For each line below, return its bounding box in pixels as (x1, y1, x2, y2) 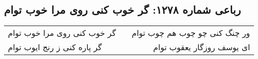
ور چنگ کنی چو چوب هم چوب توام (131, 27, 250, 39)
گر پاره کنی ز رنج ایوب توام (8, 41, 102, 53)
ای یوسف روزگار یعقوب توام (153, 41, 250, 53)
